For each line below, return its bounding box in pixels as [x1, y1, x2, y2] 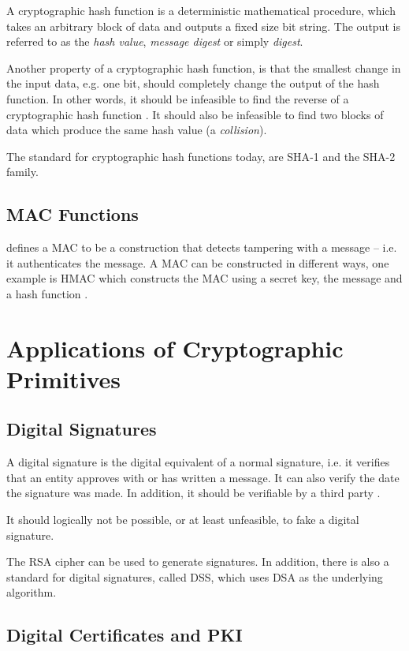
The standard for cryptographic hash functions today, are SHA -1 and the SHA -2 [6, 148, 396, 164]
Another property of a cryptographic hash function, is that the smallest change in [6, 59, 401, 76]
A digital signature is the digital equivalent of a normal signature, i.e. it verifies [6, 454, 390, 470]
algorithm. [6, 584, 57, 600]
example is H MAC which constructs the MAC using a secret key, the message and [6, 270, 403, 286]
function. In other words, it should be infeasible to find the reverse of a [6, 90, 349, 107]
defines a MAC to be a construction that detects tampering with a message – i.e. [6, 239, 397, 256]
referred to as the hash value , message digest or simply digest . [6, 33, 303, 50]
